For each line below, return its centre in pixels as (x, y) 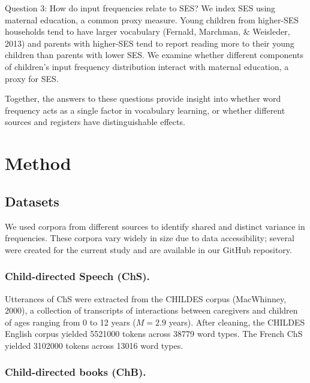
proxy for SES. (32, 78)
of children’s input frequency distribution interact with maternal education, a (147, 66)
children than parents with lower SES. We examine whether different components (154, 55)
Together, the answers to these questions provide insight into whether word (143, 98)
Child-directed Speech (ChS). (77, 276)
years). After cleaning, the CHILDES (237, 322)
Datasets (32, 201)
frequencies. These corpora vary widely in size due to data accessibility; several (150, 238)
